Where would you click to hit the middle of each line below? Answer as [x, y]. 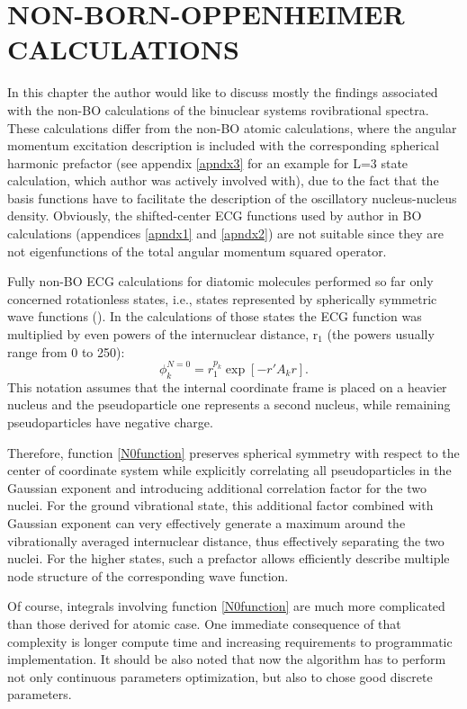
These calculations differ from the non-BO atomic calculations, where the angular [232, 127]
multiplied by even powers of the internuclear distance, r [163, 334]
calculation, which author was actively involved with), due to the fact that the [223, 180]
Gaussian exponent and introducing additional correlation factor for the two [217, 487]
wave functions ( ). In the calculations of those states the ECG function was [215, 316]
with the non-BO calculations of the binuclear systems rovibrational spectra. [218, 109]
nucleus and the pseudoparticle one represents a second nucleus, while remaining [229, 404]
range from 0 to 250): [66, 351]
